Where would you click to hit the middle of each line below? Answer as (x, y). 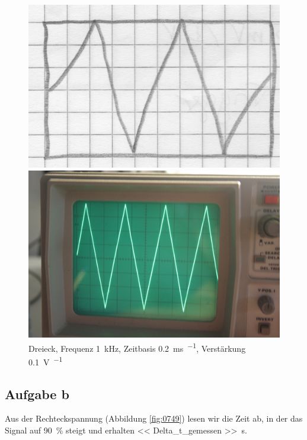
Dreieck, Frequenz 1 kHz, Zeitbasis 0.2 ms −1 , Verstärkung (137, 347)
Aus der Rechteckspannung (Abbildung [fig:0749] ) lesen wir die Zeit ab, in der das (154, 418)
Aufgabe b (37, 394)
